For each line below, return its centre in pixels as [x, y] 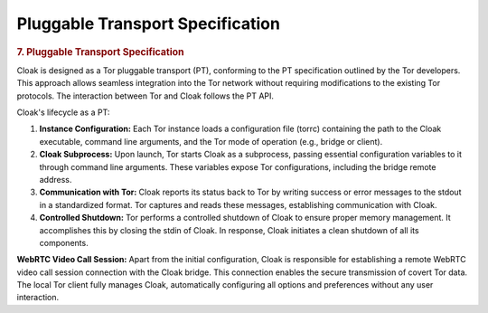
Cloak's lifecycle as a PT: [63, 112]
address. [56, 179]
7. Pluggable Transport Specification [100, 52]
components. [64, 242]
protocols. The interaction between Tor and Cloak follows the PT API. [145, 96]
